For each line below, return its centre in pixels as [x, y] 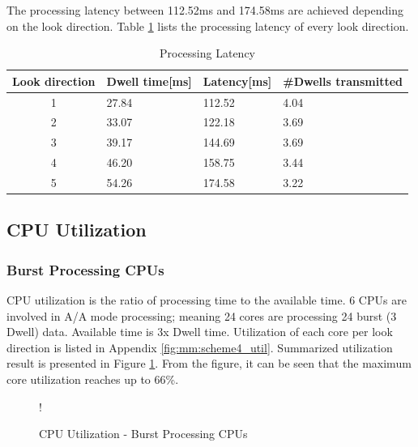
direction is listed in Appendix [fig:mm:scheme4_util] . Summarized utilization [200, 347]
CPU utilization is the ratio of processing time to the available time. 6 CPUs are [207, 300]
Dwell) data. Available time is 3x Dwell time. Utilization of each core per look [200, 332]
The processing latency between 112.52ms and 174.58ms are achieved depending [205, 10]
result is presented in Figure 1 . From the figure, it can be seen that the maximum [209, 363]
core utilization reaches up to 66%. [93, 379]
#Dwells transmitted [343, 81]
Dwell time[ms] [149, 81]
